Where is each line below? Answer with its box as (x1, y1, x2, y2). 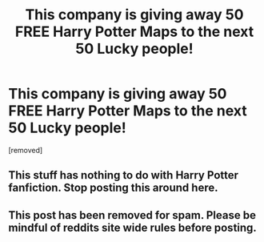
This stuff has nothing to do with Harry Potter (8, 168, 238, 182)
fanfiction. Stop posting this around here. (8, 181, 218, 195)
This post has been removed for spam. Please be (8, 208, 256, 222)
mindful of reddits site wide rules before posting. (8, 220, 258, 234)
